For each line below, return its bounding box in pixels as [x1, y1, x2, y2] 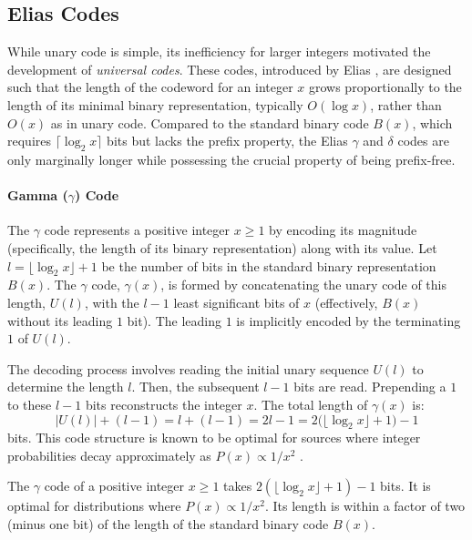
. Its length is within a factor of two [264, 496, 466, 515]
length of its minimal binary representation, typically [7, 95, 303, 114]
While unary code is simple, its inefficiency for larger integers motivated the [7, 42, 431, 61]
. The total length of [253, 394, 368, 413]
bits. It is [380, 476, 431, 495]
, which [412, 113, 453, 132]
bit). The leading [127, 311, 221, 330]
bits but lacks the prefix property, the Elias [107, 131, 348, 150]
